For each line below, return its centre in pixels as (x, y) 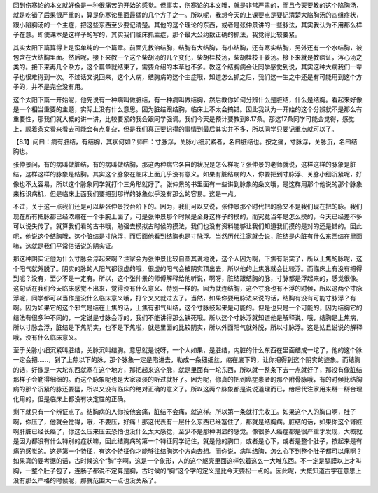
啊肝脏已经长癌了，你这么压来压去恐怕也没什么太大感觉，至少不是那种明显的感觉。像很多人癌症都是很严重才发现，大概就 (188, 431)
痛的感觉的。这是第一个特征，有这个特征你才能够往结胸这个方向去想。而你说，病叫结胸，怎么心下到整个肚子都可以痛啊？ (188, 451)
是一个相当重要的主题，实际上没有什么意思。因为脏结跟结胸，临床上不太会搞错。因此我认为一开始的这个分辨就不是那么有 (188, 109)
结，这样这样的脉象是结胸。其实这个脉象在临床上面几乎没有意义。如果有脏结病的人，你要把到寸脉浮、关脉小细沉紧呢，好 (188, 174)
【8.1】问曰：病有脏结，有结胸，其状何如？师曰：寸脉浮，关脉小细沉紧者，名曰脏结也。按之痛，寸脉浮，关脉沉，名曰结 (185, 142)
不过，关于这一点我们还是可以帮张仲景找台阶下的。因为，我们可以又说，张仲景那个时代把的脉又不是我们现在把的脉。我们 (188, 207)
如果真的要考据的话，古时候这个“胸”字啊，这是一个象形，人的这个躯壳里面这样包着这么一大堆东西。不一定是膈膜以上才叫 (187, 461)
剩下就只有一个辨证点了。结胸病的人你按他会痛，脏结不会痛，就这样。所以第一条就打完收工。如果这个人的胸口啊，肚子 (184, 412)
